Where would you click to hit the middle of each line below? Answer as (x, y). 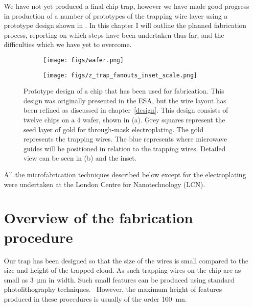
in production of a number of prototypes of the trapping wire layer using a (116, 15)
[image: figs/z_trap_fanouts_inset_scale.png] (120, 75)
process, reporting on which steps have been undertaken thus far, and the (114, 35)
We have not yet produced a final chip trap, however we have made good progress (126, 6)
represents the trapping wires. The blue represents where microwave (125, 139)
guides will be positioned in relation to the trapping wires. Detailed (125, 148)
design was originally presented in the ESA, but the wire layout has (125, 100)
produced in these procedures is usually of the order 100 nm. (95, 298)
